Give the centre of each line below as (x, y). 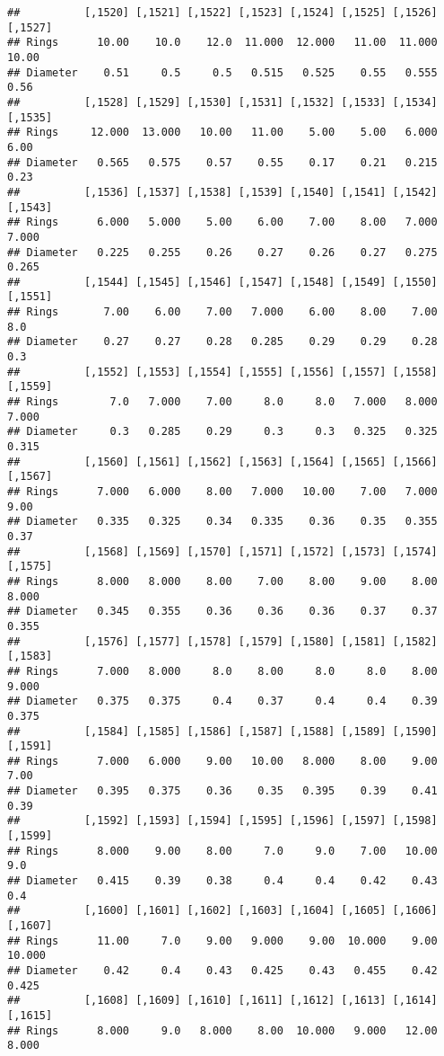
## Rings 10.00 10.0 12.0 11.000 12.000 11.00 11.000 (222, 43)
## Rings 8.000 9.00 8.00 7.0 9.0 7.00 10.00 (222, 851)
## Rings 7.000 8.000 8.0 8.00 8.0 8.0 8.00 (222, 671)
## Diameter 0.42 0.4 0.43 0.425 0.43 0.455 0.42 (222, 971)
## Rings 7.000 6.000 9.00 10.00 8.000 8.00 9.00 (222, 761)
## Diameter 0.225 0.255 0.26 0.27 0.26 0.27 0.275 (222, 252)
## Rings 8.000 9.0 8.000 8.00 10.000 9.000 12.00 (222, 1030)
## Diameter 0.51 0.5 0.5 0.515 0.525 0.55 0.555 (222, 72)
